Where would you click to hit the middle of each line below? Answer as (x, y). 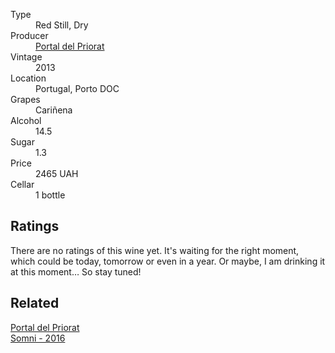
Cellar (22, 184)
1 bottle (50, 195)
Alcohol (26, 120)
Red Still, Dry (62, 25)
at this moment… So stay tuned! (76, 271)
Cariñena (54, 110)
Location (28, 78)
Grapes (25, 99)
